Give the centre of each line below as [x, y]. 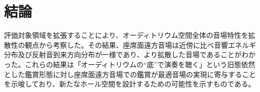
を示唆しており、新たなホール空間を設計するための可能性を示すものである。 [130, 84]
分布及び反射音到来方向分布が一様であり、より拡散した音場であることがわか [130, 54]
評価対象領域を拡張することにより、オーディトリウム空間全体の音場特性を [126, 35]
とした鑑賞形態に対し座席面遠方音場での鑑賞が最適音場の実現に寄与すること [130, 74]
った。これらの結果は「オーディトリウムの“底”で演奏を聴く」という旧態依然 [130, 64]
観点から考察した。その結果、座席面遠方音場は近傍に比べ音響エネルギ [140, 45]
